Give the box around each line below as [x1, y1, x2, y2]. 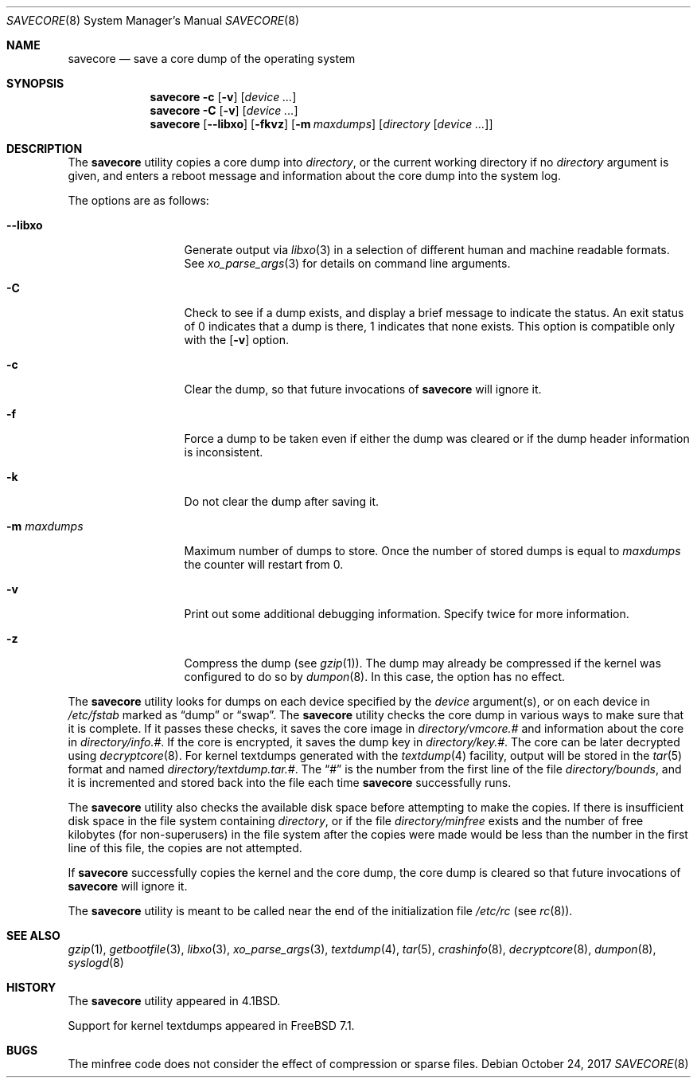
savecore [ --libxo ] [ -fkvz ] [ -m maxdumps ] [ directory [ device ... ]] [150, 117, 493, 131]
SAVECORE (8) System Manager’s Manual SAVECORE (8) [6, 14, 299, 27]
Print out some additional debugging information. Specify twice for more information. [184, 607, 629, 620]
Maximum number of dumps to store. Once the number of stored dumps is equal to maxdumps [184, 544, 681, 558]
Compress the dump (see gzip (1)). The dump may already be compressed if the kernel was [184, 656, 661, 670]
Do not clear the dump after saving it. [184, 495, 380, 508]
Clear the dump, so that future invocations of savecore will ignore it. [184, 382, 542, 396]
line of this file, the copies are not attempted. [68, 841, 302, 855]
